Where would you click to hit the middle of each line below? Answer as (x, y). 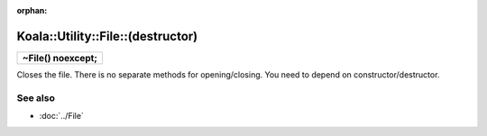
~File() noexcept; (60, 58)
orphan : (32, 10)
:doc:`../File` (62, 116)
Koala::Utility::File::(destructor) (107, 36)
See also (36, 97)
